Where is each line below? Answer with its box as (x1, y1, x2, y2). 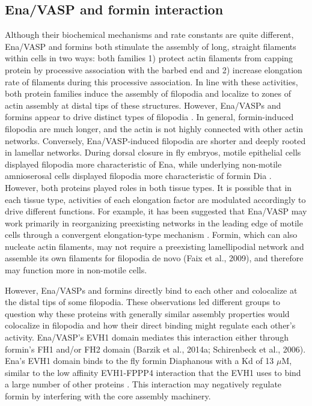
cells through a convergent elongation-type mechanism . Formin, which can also (5, 228, 298, 241)
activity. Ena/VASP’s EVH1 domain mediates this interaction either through (5, 331, 289, 344)
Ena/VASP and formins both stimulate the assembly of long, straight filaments (5, 40, 296, 52)
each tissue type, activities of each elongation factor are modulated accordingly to (5, 193, 306, 205)
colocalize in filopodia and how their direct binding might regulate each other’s (5, 319, 296, 332)
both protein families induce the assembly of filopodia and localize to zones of (5, 87, 291, 100)
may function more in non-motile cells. (5, 264, 147, 276)
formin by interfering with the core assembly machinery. (5, 390, 211, 402)
